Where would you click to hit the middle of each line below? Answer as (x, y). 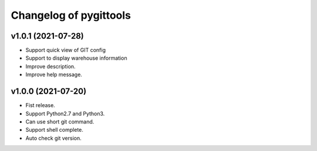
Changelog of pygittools (71, 15)
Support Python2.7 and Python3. (65, 114)
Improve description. (50, 66)
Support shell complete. (54, 130)
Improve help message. (54, 75)
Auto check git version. (53, 138)
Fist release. (40, 105)
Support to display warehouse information (76, 58)
